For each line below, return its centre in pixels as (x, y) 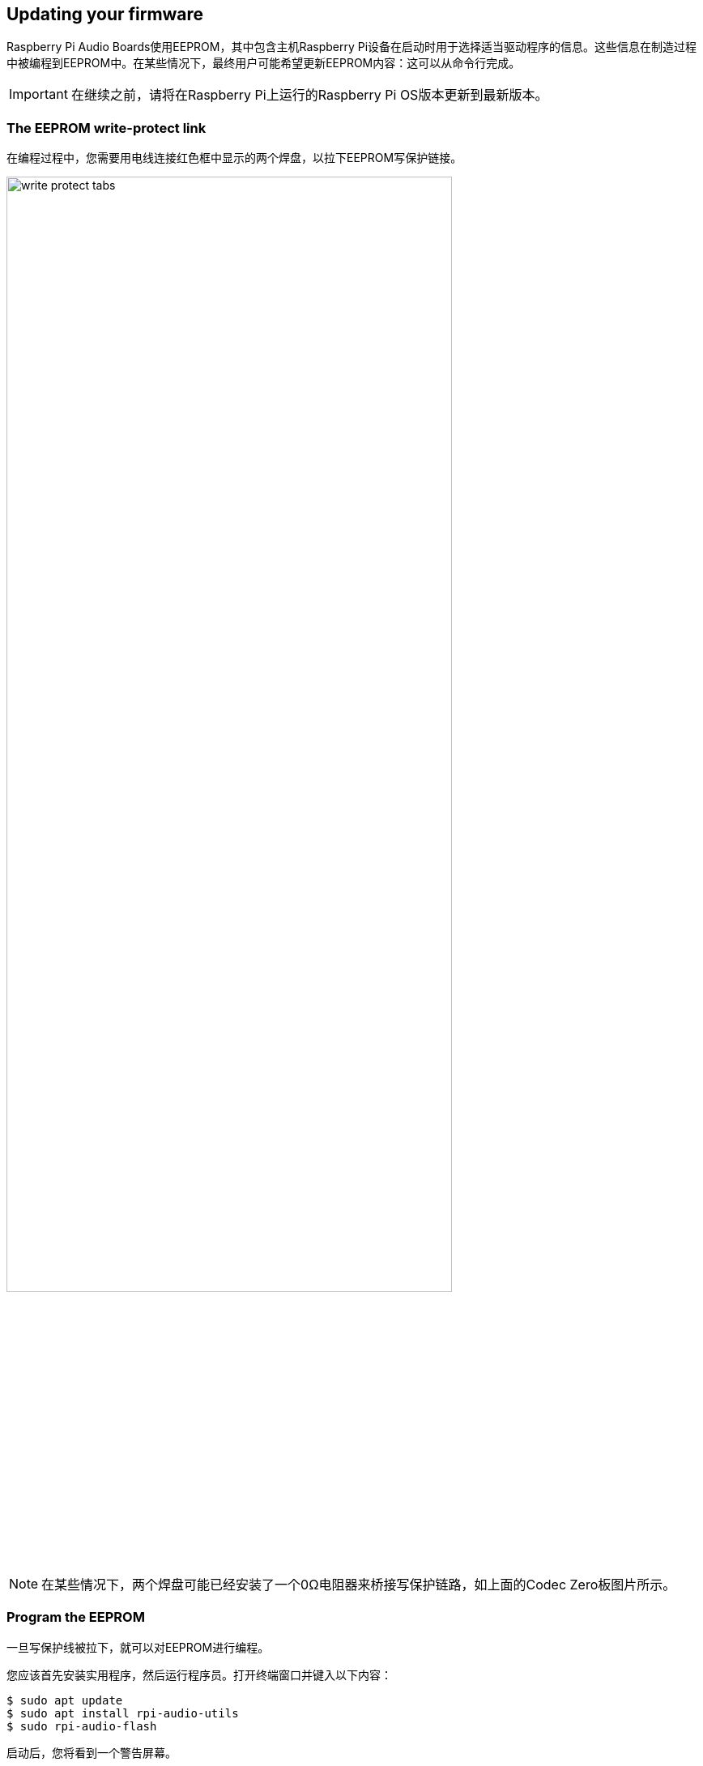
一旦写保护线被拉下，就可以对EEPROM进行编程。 (138, 1647)
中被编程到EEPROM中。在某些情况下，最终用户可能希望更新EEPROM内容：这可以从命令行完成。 (264, 63)
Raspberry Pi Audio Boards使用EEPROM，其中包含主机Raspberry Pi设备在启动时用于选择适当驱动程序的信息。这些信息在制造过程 (352, 47)
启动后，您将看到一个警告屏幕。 (92, 1752)
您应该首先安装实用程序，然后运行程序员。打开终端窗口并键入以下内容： (199, 1674)
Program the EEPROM (76, 1617)
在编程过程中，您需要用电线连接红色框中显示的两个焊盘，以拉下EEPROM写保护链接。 (234, 158)
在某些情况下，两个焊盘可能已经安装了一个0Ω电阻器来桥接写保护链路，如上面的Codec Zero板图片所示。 (359, 1584)
